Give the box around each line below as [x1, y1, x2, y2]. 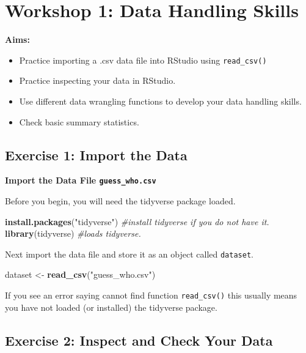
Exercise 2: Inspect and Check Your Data [5, 330, 273, 349]
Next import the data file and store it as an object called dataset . [5, 247, 253, 260]
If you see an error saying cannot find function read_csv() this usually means [5, 289, 297, 302]
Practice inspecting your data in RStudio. [19, 74, 176, 87]
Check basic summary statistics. [19, 115, 139, 128]
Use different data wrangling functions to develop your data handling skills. [19, 94, 302, 107]
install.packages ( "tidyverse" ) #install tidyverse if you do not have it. [5, 215, 269, 228]
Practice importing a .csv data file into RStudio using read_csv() [19, 53, 267, 66]
